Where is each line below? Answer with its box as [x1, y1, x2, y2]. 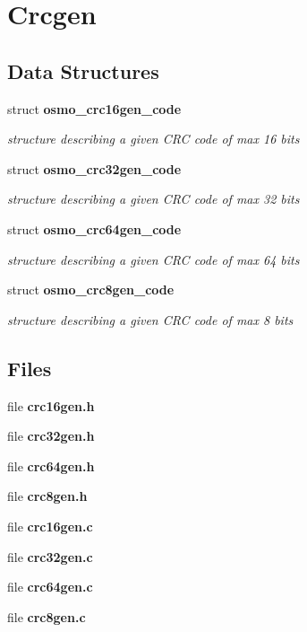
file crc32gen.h [7, 426, 95, 445]
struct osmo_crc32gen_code [7, 159, 182, 178]
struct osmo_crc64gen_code [7, 219, 182, 238]
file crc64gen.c [7, 577, 93, 596]
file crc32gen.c [7, 547, 93, 566]
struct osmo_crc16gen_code [7, 99, 182, 118]
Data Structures [7, 57, 159, 84]
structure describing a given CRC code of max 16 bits [7, 129, 300, 148]
